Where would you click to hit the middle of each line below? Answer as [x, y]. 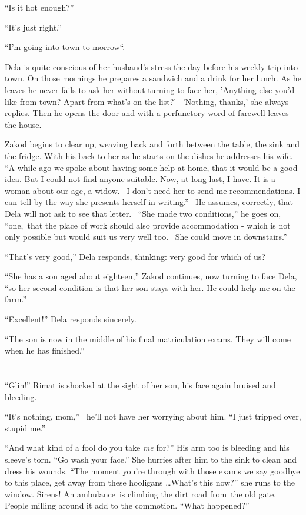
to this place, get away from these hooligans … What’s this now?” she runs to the [150, 482]
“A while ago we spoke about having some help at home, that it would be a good [151, 167]
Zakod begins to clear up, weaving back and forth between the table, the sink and [152, 144]
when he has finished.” [45, 350]
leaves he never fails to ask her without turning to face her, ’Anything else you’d [150, 89]
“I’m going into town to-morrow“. [65, 47]
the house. [23, 124]
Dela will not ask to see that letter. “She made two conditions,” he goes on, [143, 213]
